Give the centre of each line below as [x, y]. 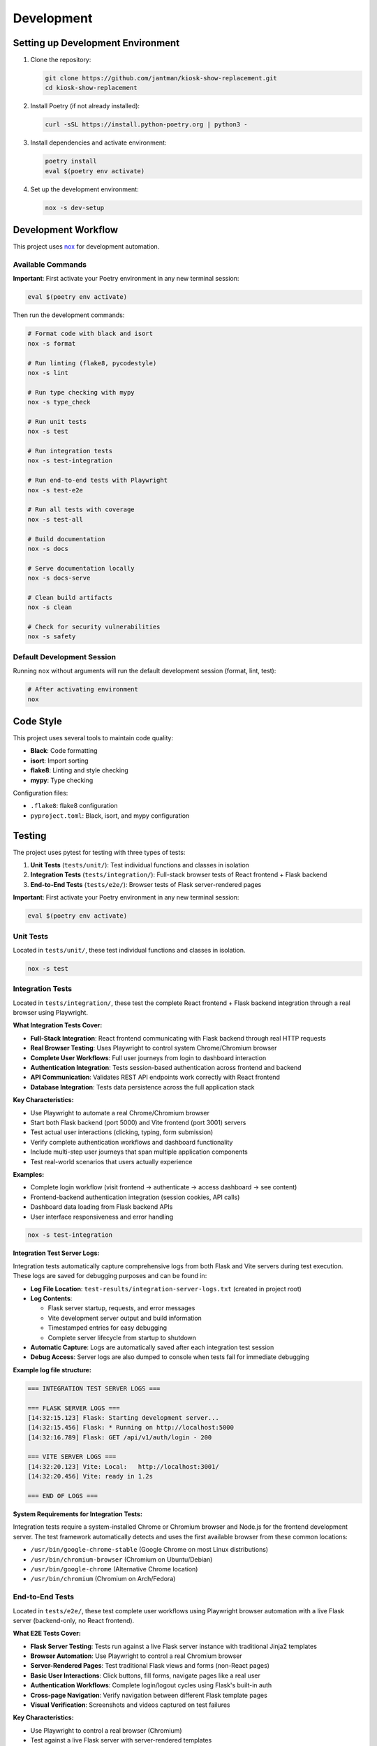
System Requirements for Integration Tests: [78, 1514]
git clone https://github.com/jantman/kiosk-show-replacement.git [161, 78]
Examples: [29, 1174]
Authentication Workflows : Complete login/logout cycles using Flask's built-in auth [151, 1685]
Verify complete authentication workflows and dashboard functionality [132, 1142]
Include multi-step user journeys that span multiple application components [139, 1152]
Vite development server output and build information [125, 1318]
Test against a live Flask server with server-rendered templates [121, 1740]
